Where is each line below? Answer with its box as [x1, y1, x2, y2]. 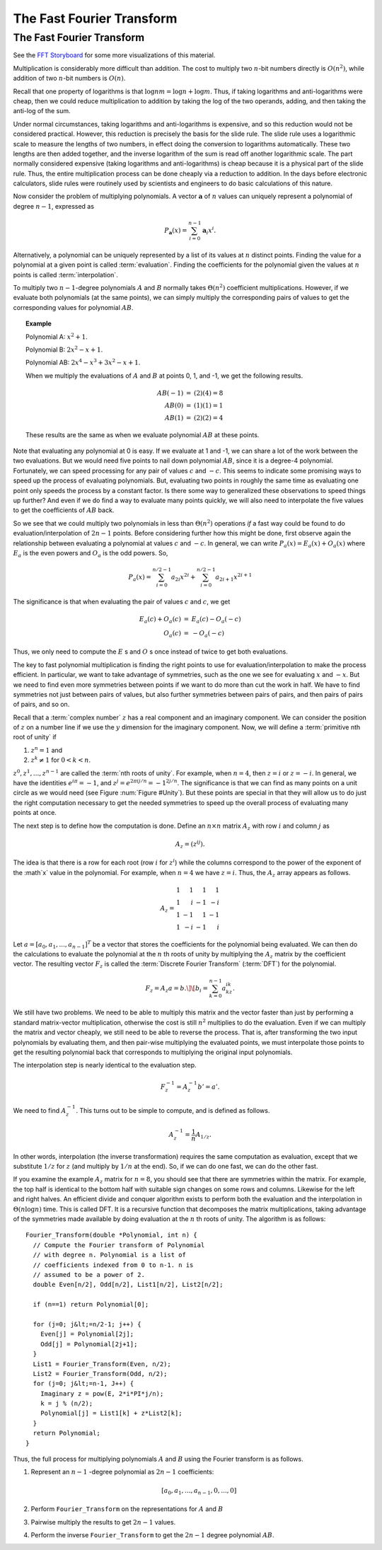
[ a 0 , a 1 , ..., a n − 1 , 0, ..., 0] [161, 1486, 237, 1496]
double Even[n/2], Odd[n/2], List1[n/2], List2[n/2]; [33, 1280, 224, 1289]
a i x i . [202, 225, 216, 236]
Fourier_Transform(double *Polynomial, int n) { [25, 1231, 197, 1239]
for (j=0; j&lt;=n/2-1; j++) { [33, 1320, 141, 1328]
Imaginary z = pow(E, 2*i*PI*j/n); [40, 1389, 164, 1397]
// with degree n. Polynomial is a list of [33, 1251, 187, 1259]
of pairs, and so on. [13, 700, 70, 709]
